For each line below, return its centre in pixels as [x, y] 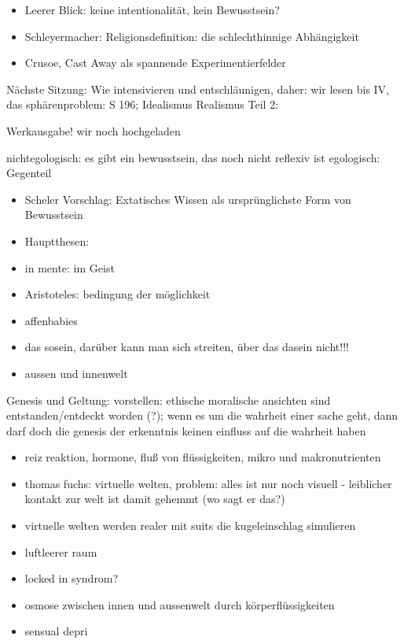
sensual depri [56, 631]
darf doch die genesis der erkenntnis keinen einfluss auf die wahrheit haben [186, 430]
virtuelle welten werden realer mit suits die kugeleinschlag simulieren [190, 526]
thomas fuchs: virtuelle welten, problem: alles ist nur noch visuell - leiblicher [208, 483]
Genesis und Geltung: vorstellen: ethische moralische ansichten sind [169, 400]
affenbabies [51, 320]
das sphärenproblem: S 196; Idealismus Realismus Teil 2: [143, 104]
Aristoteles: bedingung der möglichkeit [118, 294]
